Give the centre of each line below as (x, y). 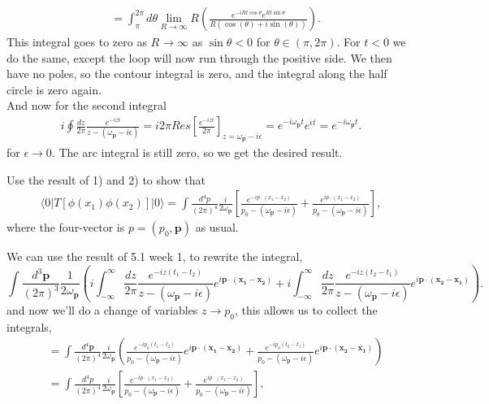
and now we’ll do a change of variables (102, 309)
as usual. (217, 227)
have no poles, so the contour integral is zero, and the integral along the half (197, 74)
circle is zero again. (54, 89)
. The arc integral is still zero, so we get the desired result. (197, 152)
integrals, (29, 326)
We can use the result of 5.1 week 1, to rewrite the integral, (155, 256)
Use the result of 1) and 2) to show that (106, 179)
